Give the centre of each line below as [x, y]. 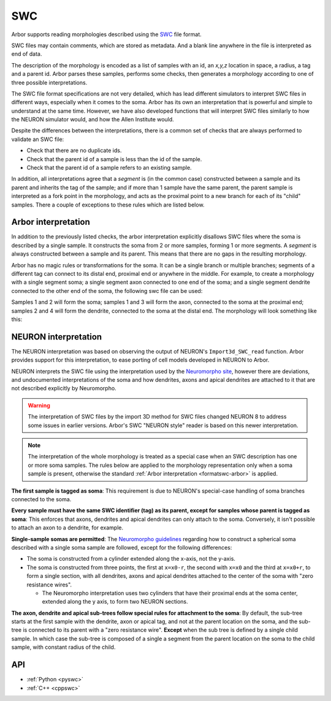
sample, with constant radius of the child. [63, 647]
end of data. [27, 54]
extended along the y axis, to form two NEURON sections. [115, 602]
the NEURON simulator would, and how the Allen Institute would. [93, 119]
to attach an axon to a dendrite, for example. [67, 528]
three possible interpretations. [49, 82]
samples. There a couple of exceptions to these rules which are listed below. [108, 205]
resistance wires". [49, 585]
